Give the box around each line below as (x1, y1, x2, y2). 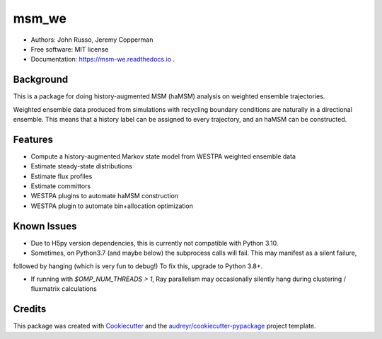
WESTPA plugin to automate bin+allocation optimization (30, 202, 194, 210)
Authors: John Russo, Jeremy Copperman (30, 35, 154, 44)
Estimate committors (30, 182, 91, 190)
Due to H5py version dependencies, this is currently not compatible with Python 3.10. (30, 239, 279, 247)
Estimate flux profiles (30, 172, 93, 180)
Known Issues (13, 220, 77, 232)
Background (13, 74, 69, 86)
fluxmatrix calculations (30, 285, 97, 293)
